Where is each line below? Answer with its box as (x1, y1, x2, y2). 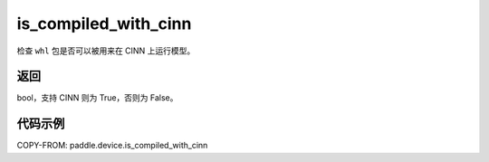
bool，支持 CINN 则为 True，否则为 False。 (16, 92, 178, 103)
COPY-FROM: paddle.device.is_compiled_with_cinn (16, 140, 208, 151)
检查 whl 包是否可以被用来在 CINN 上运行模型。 (16, 45, 196, 56)
